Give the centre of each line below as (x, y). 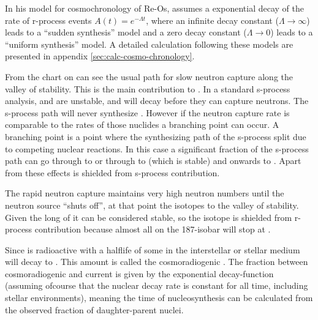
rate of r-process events (48, 20)
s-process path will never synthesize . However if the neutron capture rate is (147, 112)
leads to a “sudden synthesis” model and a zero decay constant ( (126, 32)
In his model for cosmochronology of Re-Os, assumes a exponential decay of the (154, 8)
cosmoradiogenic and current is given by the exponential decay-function (139, 273)
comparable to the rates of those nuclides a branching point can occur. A (142, 125)
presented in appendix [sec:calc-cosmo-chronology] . (100, 56)
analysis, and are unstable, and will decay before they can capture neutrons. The (157, 101)
